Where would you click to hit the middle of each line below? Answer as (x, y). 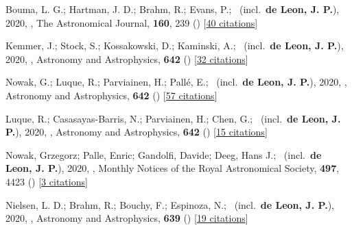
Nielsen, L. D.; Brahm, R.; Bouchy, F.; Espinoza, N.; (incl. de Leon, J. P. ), (170, 204)
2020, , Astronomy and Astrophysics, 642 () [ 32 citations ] (127, 59)
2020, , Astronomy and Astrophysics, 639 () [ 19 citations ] (127, 218)
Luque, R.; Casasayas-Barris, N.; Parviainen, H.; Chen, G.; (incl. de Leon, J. (173, 118)
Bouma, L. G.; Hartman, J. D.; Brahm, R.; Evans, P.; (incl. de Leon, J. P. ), (173, 9)
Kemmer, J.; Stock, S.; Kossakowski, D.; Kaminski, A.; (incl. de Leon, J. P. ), (175, 46)
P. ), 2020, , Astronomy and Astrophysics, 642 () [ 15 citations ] (137, 132)
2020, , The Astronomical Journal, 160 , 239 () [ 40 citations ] (132, 22)
